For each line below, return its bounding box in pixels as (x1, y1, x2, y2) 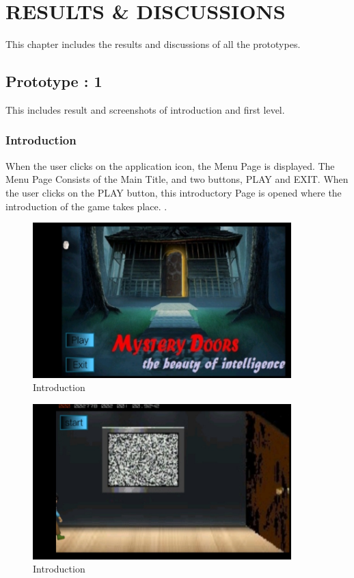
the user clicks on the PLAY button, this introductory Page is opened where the (5, 185, 342, 199)
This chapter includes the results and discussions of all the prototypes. (5, 37, 301, 51)
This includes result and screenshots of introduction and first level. (5, 102, 285, 116)
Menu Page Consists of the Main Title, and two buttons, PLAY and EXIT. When (5, 172, 349, 186)
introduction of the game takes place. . (5, 199, 167, 213)
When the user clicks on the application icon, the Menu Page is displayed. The (5, 158, 335, 173)
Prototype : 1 (5, 71, 103, 92)
